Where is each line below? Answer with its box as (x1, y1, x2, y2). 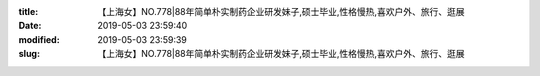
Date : (18, 20, 42, 32)
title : (18, 6, 39, 17)
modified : (18, 33, 60, 45)
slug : (18, 48, 40, 60)
